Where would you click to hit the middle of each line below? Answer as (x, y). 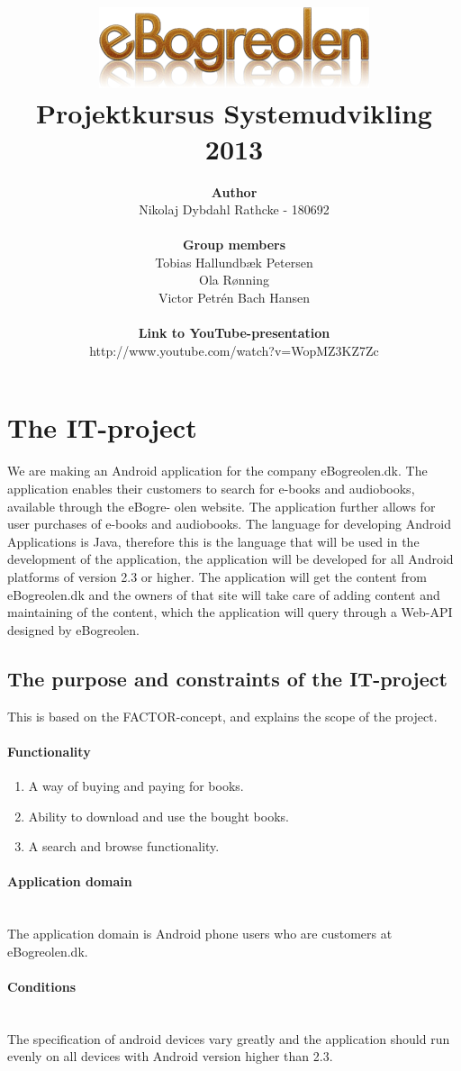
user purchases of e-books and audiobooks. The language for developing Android (229, 524)
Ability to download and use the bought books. (158, 816)
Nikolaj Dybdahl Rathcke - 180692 (234, 209)
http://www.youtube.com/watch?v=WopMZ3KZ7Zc (234, 350)
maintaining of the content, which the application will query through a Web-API (230, 612)
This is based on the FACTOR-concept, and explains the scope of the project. (222, 716)
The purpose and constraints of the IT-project (227, 678)
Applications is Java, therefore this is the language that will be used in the (213, 541)
